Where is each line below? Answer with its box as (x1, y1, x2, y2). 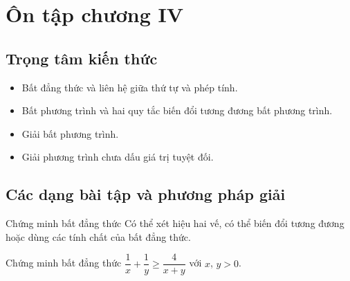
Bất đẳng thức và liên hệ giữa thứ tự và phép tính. (21, 80, 238, 94)
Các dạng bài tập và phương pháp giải (6, 183, 286, 205)
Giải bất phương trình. (21, 126, 119, 140)
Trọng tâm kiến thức (6, 47, 158, 69)
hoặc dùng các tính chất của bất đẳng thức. (6, 229, 191, 244)
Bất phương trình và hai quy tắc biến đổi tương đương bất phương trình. (21, 103, 333, 118)
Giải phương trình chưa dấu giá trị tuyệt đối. (21, 149, 214, 164)
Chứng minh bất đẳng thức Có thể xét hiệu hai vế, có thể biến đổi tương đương (6, 216, 344, 230)
